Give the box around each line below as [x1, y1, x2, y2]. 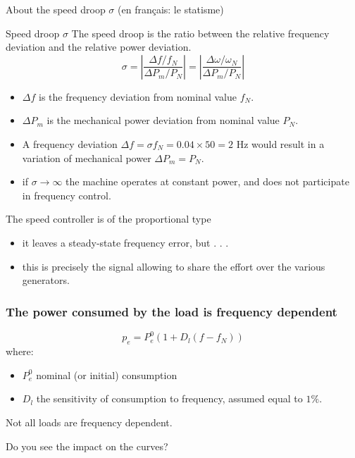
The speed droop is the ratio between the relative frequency [71, 25, 330, 40]
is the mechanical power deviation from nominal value [46, 113, 280, 128]
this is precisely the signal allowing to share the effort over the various [22, 259, 325, 273]
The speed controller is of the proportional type [6, 211, 211, 226]
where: [6, 344, 34, 359]
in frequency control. [22, 187, 111, 202]
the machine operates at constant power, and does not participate [66, 174, 349, 189]
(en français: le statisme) [118, 2, 224, 16]
